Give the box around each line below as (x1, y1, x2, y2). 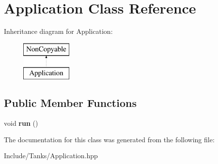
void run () (4, 118, 38, 128)
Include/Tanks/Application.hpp (4, 150, 98, 161)
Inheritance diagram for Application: (4, 26, 113, 36)
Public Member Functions (4, 95, 137, 110)
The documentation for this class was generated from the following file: (4, 134, 215, 144)
